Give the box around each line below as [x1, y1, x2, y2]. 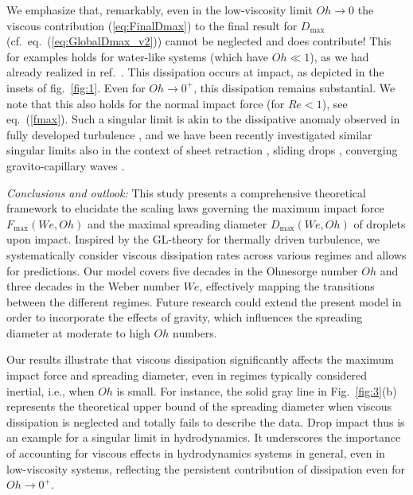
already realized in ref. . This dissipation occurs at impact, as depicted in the [6, 64, 384, 80]
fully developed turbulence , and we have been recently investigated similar [6, 126, 372, 142]
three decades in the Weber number [6, 278, 180, 294]
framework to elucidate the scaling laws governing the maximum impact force [6, 200, 384, 216]
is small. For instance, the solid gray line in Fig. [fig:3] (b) [116, 382, 397, 399]
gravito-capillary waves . [6, 157, 125, 173]
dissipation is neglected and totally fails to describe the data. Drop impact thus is [6, 413, 405, 430]
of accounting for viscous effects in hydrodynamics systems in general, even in [6, 445, 385, 462]
